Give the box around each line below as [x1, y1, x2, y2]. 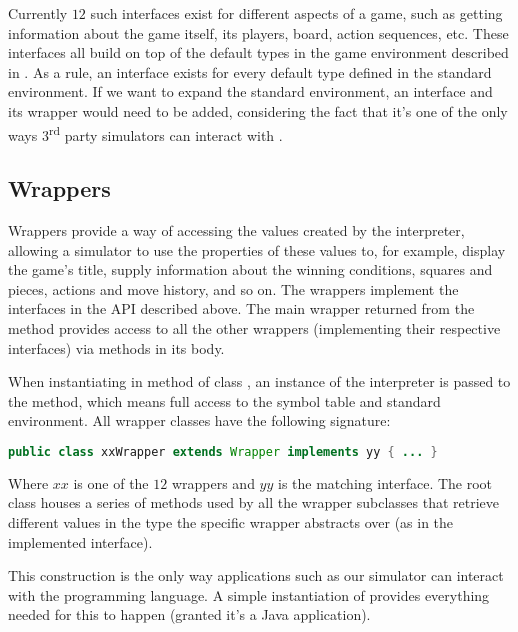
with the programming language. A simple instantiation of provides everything [8, 584, 490, 605]
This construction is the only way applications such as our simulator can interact [8, 565, 504, 586]
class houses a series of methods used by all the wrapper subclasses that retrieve [8, 492, 500, 513]
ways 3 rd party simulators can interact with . [8, 121, 283, 145]
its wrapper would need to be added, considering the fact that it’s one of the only [8, 100, 508, 121]
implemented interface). [8, 531, 153, 552]
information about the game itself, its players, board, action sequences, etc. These [8, 22, 509, 43]
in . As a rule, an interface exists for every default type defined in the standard [8, 61, 492, 82]
